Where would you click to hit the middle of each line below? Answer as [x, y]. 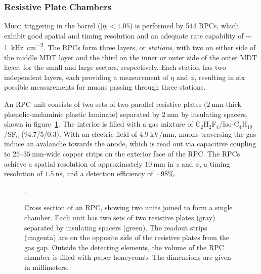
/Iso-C [229, 124]
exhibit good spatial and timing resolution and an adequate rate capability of [124, 35]
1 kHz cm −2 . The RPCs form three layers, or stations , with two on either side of [130, 47]
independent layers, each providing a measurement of [86, 77]
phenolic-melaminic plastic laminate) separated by [82, 114]
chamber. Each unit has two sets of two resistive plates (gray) [120, 217]
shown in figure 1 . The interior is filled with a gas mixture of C [102, 124]
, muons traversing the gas [215, 133]
